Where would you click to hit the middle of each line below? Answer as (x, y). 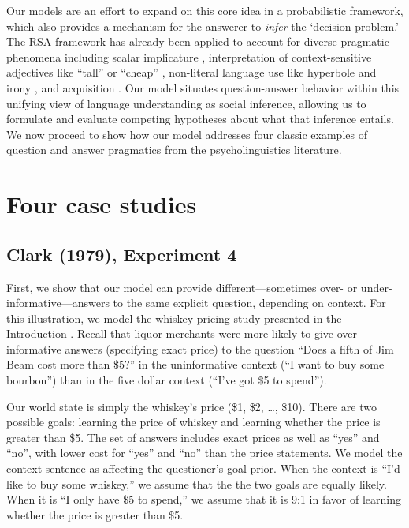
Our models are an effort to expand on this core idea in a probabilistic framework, (205, 10)
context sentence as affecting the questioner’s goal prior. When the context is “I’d (203, 468)
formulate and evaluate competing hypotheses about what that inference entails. (200, 119)
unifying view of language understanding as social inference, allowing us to (186, 103)
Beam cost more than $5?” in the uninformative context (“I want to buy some (195, 364)
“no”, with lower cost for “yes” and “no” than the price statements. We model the (204, 453)
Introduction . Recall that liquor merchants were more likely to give (170, 333)
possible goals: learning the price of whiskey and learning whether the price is (193, 422)
